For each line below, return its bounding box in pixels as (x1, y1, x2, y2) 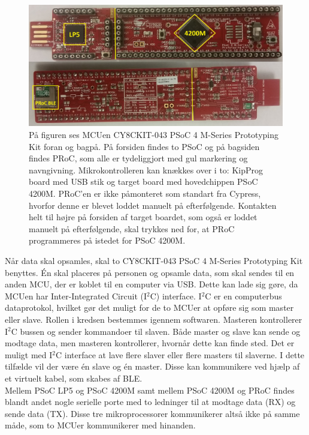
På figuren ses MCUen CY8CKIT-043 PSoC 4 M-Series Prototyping (29, 128, 279, 141)
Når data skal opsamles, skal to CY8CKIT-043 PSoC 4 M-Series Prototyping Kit (5, 254, 303, 266)
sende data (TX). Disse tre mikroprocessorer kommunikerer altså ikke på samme (5, 407, 300, 419)
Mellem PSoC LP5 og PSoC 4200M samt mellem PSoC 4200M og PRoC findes (5, 383, 295, 396)
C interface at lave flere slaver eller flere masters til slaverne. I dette (56, 348, 305, 361)
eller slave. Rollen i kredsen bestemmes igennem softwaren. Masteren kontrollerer (5, 313, 302, 325)
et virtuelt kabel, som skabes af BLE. (5, 371, 143, 384)
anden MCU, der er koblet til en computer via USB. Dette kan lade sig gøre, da (5, 278, 298, 290)
